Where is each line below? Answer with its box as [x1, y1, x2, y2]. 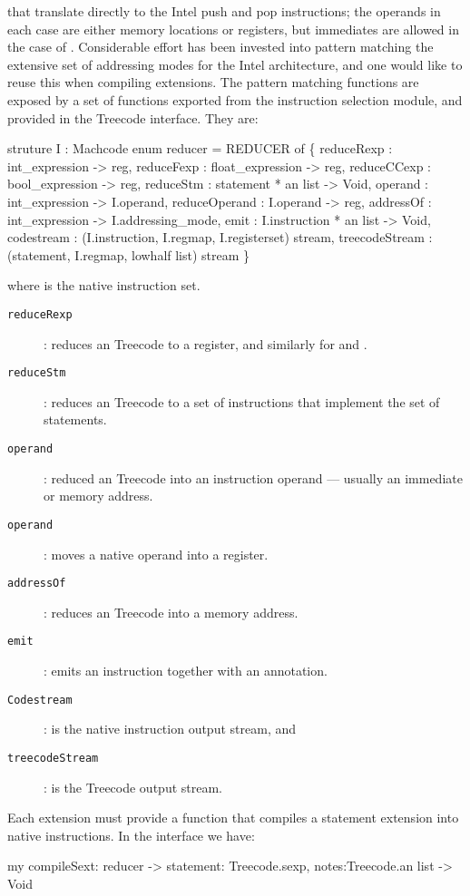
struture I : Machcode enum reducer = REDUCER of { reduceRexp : [7, 139, 393, 158]
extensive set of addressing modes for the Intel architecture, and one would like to [7, 54, 463, 73]
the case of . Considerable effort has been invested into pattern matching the [7, 37, 434, 56]
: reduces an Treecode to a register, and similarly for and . [44, 334, 367, 353]
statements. [44, 410, 107, 429]
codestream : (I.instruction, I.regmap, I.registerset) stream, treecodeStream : [7, 228, 433, 247]
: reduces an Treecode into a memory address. [44, 602, 299, 621]
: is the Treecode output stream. [44, 777, 222, 796]
